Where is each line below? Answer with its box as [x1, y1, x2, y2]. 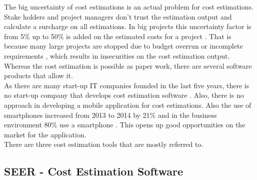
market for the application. [4, 129, 86, 139]
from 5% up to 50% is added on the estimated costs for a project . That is [4, 31, 231, 41]
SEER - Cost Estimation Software [4, 163, 183, 179]
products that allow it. [4, 70, 73, 81]
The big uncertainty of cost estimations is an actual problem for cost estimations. [4, 2, 253, 12]
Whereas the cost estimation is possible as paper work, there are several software [4, 60, 252, 71]
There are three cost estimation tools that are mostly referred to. [4, 139, 203, 149]
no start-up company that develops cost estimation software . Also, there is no [4, 90, 244, 100]
